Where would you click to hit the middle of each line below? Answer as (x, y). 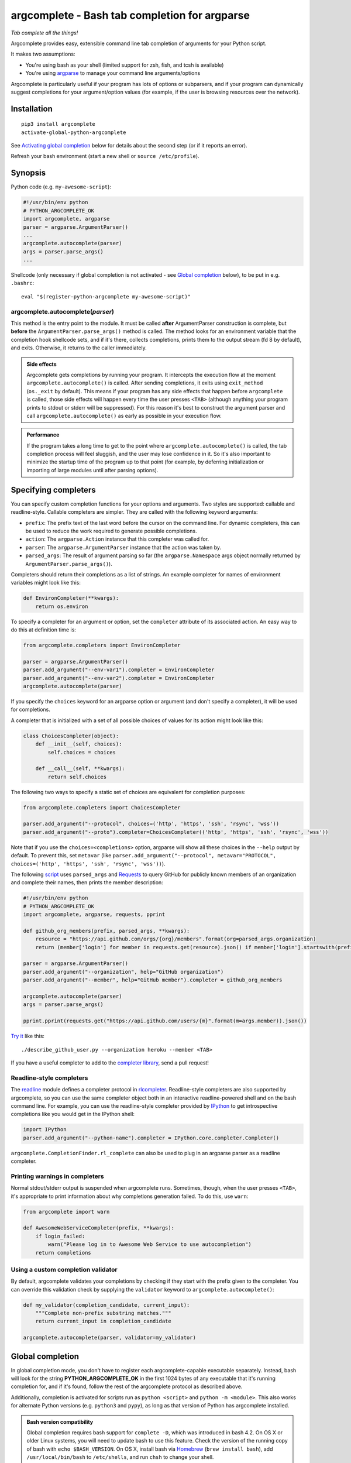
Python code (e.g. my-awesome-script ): (61, 187)
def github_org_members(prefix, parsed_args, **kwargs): (106, 931)
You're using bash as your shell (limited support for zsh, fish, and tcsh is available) (125, 65)
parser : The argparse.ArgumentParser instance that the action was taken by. (123, 547)
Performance (43, 435)
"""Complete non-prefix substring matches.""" (104, 1313)
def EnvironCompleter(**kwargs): (71, 598)
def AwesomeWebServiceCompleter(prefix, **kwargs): (99, 1228)
